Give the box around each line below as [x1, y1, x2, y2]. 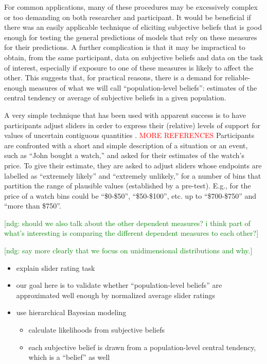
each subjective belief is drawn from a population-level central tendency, [28, 341, 256, 352]
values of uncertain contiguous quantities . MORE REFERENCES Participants [4, 130, 255, 141]
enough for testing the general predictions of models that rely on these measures [4, 31, 257, 42]
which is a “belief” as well [28, 352, 110, 362]
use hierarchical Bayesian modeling [16, 307, 127, 318]
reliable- [225, 72, 251, 83]
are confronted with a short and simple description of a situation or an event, [4, 140, 248, 150]
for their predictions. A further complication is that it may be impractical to [4, 42, 245, 53]
